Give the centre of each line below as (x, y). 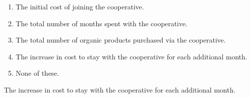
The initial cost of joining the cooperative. (80, 6)
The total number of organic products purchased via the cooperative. (121, 40)
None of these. (37, 73)
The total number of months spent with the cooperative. (101, 23)
